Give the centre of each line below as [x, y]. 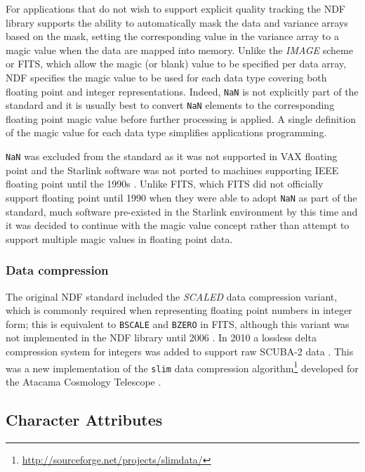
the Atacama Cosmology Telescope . [84, 381]
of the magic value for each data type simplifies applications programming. [166, 132]
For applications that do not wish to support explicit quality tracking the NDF [175, 8]
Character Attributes [84, 419]
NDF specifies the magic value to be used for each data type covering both [166, 77]
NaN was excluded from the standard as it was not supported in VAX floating [172, 156]
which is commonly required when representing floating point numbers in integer [179, 310]
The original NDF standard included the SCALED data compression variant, [172, 296]
